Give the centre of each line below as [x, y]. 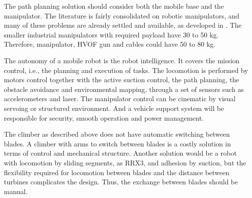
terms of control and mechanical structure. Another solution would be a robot [120, 153]
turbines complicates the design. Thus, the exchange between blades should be [121, 182]
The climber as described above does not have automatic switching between [117, 134]
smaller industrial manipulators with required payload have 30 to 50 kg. [111, 34]
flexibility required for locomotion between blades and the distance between [117, 172]
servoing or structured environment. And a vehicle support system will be [114, 108]
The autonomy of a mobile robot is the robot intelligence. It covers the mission [122, 60]
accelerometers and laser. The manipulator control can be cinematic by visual [120, 99]
